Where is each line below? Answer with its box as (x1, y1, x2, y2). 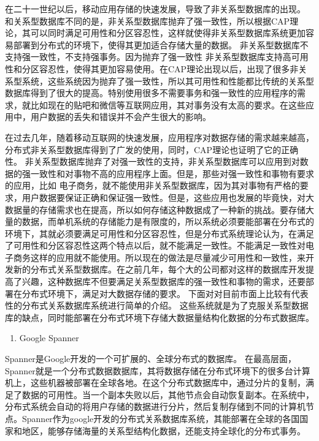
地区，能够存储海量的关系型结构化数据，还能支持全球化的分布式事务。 (21, 424, 306, 437)
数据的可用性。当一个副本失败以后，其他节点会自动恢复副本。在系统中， (21, 388, 314, 401)
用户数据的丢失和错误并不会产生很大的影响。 (30, 110, 211, 123)
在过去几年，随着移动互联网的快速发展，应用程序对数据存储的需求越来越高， (5, 130, 314, 143)
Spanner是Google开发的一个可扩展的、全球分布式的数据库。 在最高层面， (5, 352, 296, 365)
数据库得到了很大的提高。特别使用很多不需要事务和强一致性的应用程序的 (5, 86, 297, 99)
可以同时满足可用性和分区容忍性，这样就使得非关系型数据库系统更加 (30, 26, 306, 39)
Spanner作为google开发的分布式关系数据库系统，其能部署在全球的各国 (21, 412, 300, 424)
